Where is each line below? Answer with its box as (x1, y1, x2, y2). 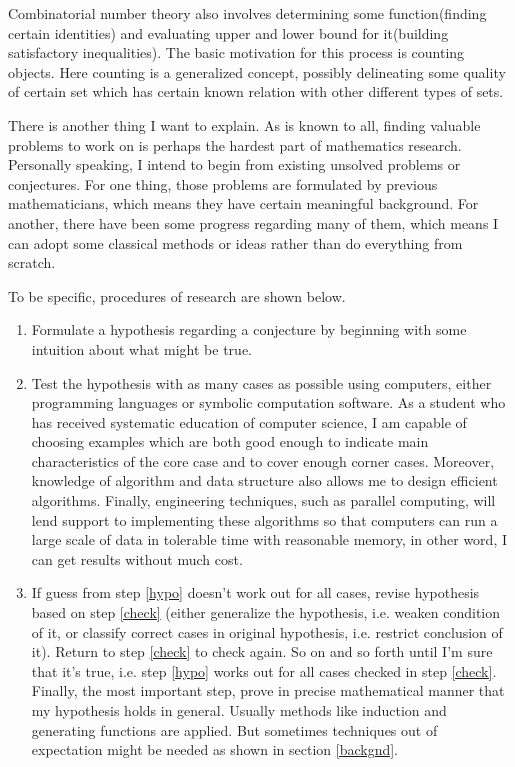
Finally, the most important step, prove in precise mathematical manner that (31, 680, 505, 701)
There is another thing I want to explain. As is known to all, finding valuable (8, 114, 481, 135)
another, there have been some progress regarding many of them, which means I (8, 212, 499, 233)
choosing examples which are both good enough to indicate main (31, 431, 429, 452)
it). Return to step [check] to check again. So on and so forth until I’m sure (31, 641, 493, 662)
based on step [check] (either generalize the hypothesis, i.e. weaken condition (31, 602, 501, 623)
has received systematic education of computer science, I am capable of (31, 411, 467, 432)
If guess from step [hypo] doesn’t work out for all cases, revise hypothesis (31, 582, 480, 603)
